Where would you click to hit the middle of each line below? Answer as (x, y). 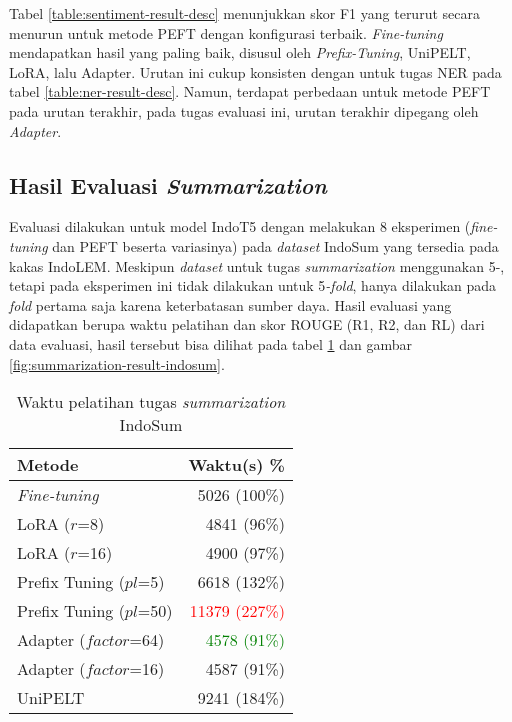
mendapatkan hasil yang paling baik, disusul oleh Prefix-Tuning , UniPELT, (240, 52)
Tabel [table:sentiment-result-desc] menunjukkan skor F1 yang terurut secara (244, 13)
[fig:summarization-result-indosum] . (117, 363)
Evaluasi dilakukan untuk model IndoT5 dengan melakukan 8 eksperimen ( (240, 226)
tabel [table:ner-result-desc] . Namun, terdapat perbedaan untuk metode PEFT (250, 91)
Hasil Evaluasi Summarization (168, 184)
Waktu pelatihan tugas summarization (151, 402)
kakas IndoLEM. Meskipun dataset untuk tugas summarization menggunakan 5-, (257, 265)
